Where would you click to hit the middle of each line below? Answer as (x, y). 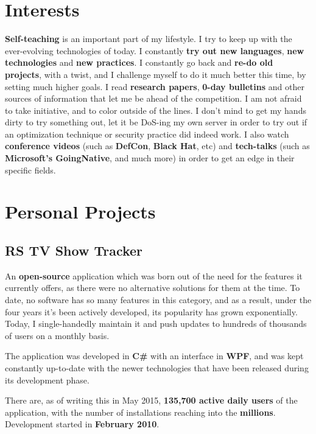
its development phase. (47, 380)
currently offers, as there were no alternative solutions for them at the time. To (153, 288)
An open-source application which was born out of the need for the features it (154, 275)
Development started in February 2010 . (82, 424)
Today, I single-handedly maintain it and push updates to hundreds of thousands (156, 324)
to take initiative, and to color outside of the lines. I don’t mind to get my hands (156, 110)
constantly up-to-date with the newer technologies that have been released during (157, 367)
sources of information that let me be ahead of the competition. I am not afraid (153, 98)
